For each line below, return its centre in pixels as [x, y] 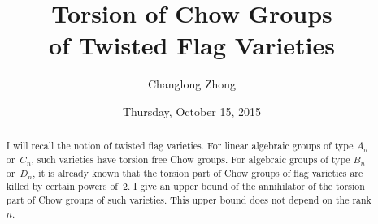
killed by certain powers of [62, 186]
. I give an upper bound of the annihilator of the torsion [246, 186]
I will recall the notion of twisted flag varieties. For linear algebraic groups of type [180, 146]
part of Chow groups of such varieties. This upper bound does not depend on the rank [189, 199]
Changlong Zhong [192, 84]
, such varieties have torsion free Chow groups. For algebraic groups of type [191, 159]
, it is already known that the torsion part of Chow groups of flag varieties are [198, 172]
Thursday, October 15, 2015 [192, 111]
